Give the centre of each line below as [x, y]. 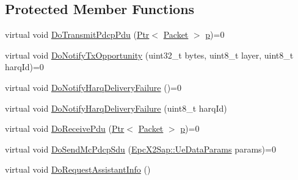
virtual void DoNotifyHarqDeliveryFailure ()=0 [93, 87]
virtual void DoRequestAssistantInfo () [78, 169]
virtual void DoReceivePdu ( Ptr [65, 128]
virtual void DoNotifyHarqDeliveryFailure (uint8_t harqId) [116, 108]
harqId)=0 [24, 67]
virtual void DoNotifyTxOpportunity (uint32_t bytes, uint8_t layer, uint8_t [149, 55]
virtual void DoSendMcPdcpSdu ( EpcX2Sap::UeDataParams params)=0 [140, 149]
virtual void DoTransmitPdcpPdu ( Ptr [77, 34]
